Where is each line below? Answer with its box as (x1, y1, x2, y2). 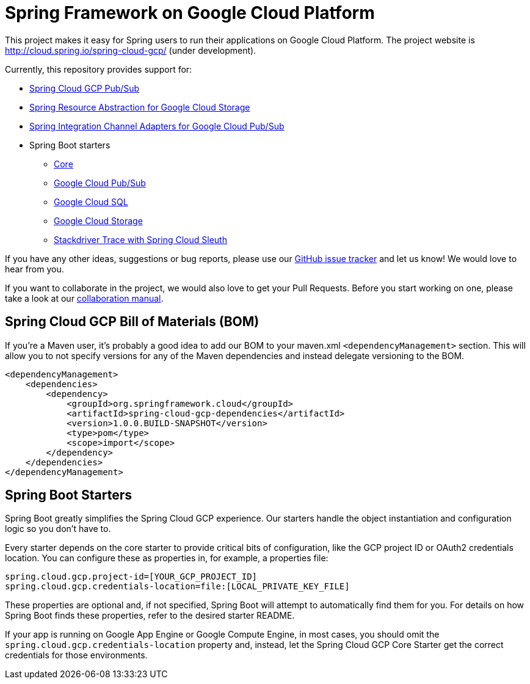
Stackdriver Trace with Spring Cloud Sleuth (54, 234, 227, 245)
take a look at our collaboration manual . (5, 293, 164, 304)
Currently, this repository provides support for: (5, 64, 192, 75)
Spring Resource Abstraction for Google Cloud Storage (29, 101, 250, 112)
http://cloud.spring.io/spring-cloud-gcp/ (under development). (5, 45, 256, 56)
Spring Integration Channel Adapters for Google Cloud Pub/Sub (29, 120, 285, 131)
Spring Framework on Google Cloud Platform (5, 2, 375, 23)
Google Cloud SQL (54, 196, 128, 207)
